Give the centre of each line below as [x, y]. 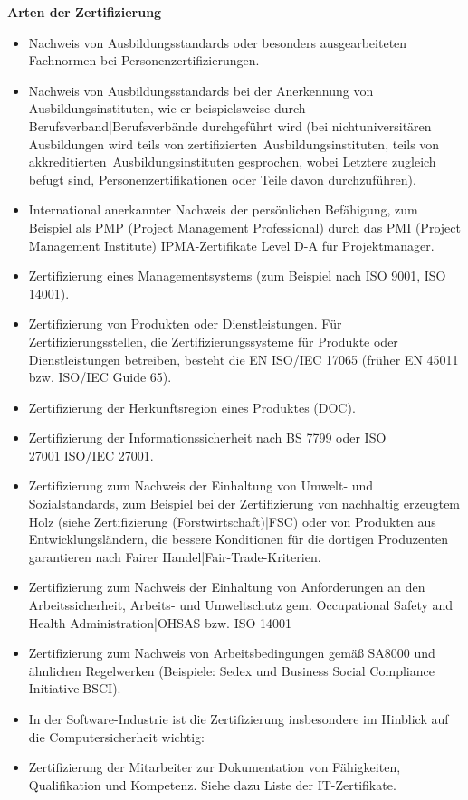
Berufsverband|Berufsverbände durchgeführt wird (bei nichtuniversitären [230, 125]
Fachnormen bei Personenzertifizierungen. [144, 60]
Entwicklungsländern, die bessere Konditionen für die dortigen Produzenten [239, 539]
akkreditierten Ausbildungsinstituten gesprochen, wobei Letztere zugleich [232, 162]
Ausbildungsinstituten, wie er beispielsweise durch [167, 108]
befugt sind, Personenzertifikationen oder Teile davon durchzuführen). [222, 179]
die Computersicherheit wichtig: [117, 736]
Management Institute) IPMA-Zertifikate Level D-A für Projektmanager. [231, 245]
